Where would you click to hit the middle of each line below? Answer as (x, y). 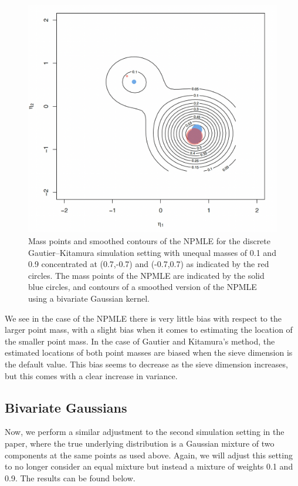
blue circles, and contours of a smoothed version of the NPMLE (143, 287)
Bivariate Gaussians (66, 407)
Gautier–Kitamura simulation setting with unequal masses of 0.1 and (152, 252)
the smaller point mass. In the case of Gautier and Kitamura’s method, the (140, 341)
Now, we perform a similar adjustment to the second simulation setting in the (145, 432)
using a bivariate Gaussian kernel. (89, 298)
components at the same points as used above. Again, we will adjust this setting (149, 455)
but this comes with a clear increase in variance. (91, 375)
